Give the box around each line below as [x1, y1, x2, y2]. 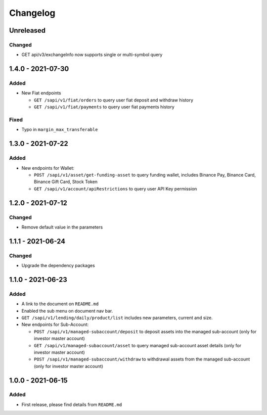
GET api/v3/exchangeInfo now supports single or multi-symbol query [21, 52, 163, 58]
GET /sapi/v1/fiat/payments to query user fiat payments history [34, 104, 175, 110]
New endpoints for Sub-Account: [21, 322, 89, 327]
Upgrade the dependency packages [21, 263, 95, 269]
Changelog [9, 7, 55, 18]
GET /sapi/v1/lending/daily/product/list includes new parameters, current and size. [21, 315, 213, 321]
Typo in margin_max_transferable [21, 127, 98, 133]
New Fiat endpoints [21, 90, 61, 96]
